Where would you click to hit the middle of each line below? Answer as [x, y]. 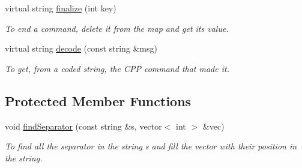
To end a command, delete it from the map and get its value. [117, 28]
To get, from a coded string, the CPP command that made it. [117, 68]
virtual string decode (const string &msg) [81, 48]
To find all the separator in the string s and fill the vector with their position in [151, 146]
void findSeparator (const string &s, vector [83, 126]
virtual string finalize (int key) [61, 8]
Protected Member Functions [98, 100]
